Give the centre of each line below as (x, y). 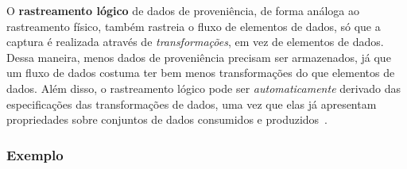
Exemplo (35, 154)
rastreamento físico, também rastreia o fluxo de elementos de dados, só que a (194, 26)
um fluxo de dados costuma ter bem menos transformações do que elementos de (201, 73)
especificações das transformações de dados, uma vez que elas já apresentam (192, 104)
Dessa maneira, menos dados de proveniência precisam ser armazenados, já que (199, 57)
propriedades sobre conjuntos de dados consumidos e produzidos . (167, 119)
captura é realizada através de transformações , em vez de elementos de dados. (195, 42)
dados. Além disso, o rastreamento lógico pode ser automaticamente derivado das (203, 88)
